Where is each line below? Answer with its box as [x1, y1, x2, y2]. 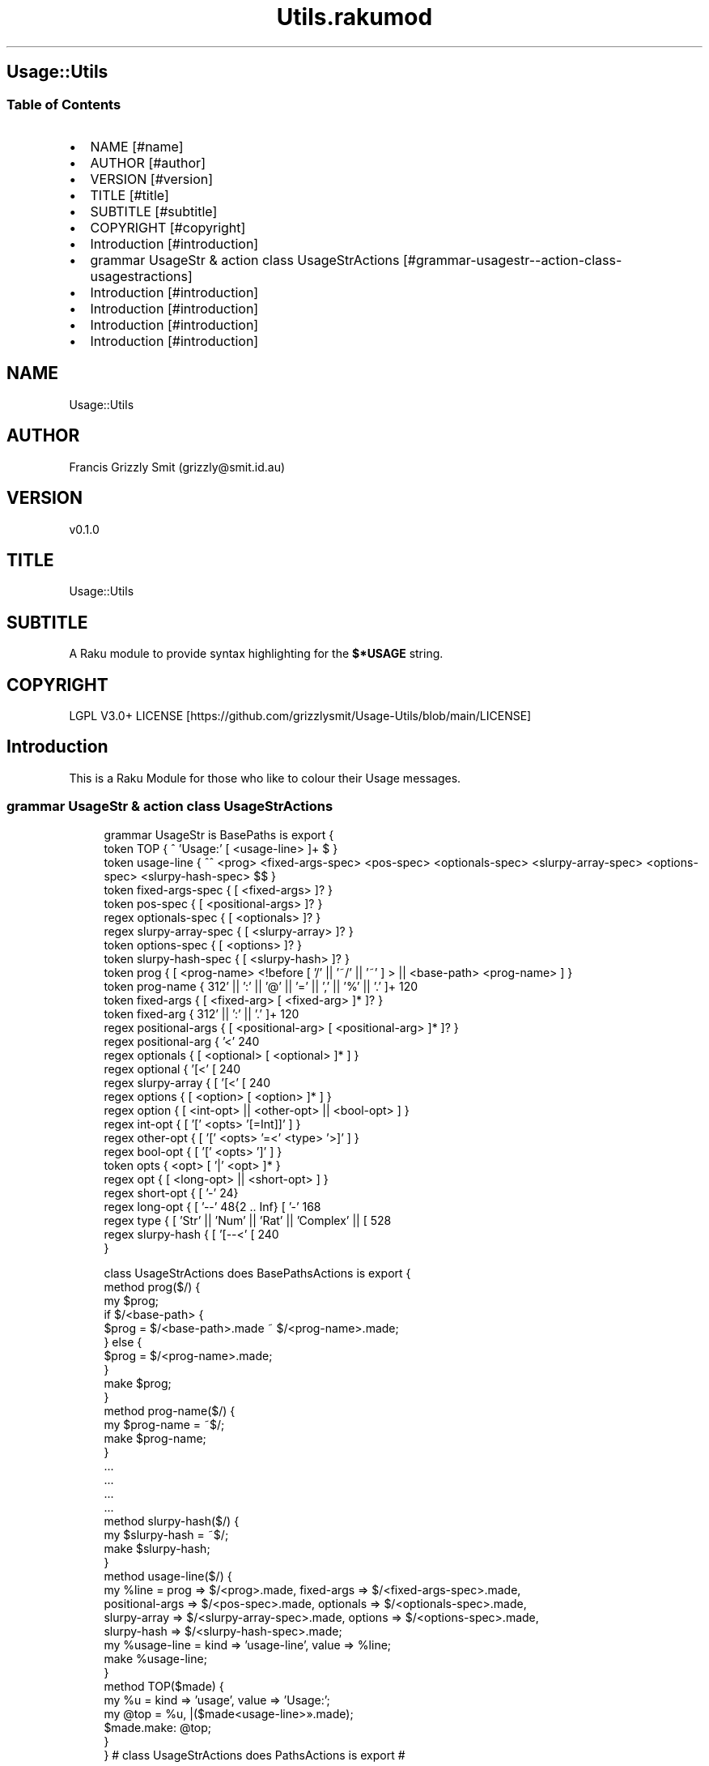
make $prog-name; [104, 1431, 206, 1445]
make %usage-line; [104, 1651, 207, 1666]
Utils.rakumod [276, 3, 433, 31]
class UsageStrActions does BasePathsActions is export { [104, 1265, 411, 1280]
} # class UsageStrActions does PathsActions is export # [104, 1747, 405, 1762]
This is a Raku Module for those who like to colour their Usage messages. [69, 770, 461, 785]
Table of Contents [6, 96, 121, 113]
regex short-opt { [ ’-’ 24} [104, 1185, 239, 1200]
